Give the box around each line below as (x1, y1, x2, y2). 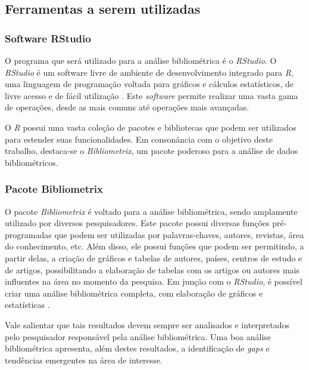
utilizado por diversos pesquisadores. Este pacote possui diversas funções (5, 217, 270, 229)
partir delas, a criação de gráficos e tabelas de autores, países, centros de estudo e (5, 251, 302, 264)
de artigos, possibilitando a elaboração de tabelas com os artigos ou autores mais (5, 263, 300, 276)
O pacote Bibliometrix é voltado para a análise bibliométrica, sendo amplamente (5, 205, 298, 217)
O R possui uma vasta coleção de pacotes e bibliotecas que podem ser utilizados (5, 121, 296, 133)
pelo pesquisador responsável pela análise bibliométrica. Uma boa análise (5, 330, 271, 343)
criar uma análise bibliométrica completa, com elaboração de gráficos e (5, 286, 263, 299)
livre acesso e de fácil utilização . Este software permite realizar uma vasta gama (5, 89, 298, 101)
